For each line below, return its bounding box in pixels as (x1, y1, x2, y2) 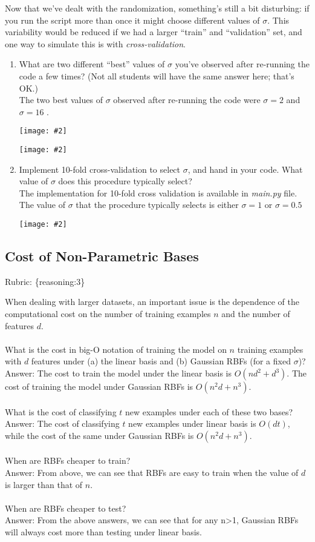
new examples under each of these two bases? (125, 405, 293, 418)
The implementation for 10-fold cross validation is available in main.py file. (19, 186, 297, 199)
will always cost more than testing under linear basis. (5, 525, 202, 538)
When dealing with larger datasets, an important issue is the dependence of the (5, 295, 300, 308)
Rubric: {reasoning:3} (5, 275, 85, 287)
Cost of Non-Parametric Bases (5, 247, 199, 266)
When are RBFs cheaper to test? (5, 501, 126, 514)
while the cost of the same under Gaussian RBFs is (5, 429, 194, 441)
